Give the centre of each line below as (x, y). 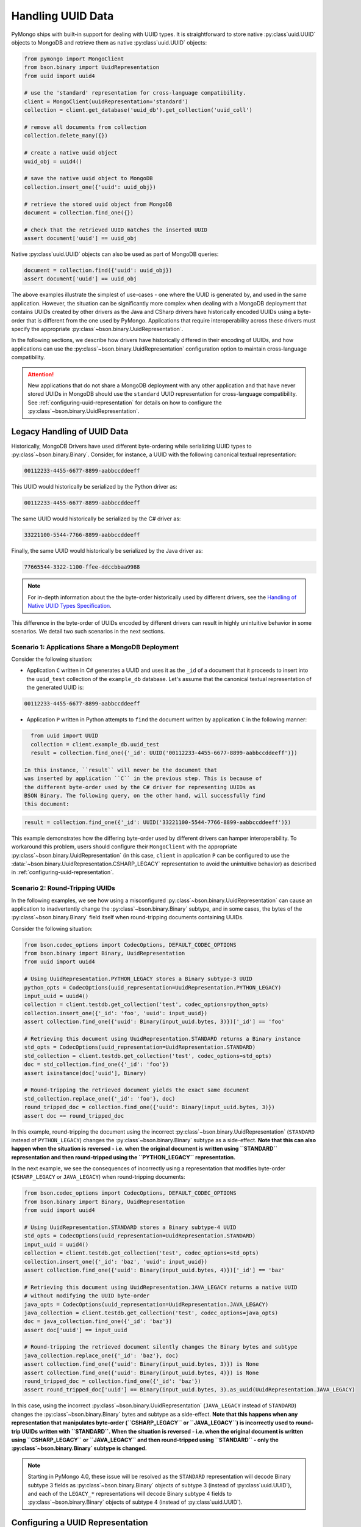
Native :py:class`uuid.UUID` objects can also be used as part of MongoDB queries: (115, 254)
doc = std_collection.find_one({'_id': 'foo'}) (96, 1065)
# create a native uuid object (71, 153)
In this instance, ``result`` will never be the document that (121, 770)
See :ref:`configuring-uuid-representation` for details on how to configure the (125, 403)
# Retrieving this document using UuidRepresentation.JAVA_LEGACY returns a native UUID (161, 1287)
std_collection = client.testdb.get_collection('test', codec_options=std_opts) (148, 1056)
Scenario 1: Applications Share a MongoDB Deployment (95, 647)
